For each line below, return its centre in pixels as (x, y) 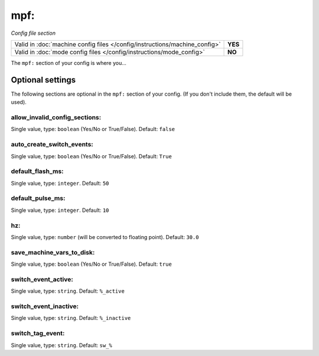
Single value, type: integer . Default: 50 (60, 183)
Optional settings (43, 80)
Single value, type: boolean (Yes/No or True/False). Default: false (93, 129)
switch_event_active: (42, 279)
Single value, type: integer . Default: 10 (60, 210)
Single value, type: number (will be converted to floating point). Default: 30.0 (105, 237)
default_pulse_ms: (38, 198)
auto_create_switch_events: (52, 145)
